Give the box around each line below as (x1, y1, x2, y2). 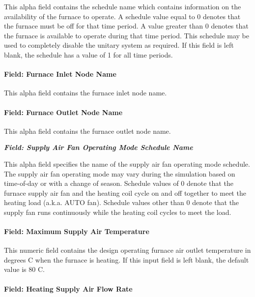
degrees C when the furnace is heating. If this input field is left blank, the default (4, 254, 249, 265)
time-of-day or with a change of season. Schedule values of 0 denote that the (4, 178, 233, 188)
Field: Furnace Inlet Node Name (4, 69, 116, 79)
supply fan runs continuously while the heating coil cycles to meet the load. (4, 207, 231, 217)
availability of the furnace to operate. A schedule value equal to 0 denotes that (4, 11, 241, 21)
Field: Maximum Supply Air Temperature (4, 226, 149, 237)
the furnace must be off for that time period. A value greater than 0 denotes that (4, 21, 249, 31)
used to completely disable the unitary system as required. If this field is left (4, 40, 234, 50)
